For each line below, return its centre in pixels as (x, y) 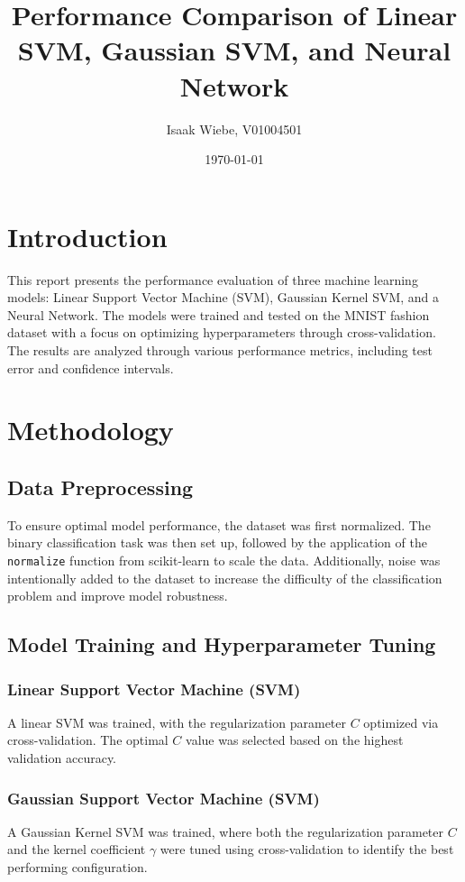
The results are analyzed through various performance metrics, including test (220, 350)
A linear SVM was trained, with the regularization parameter (177, 722)
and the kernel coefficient (77, 849)
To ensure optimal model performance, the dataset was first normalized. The (219, 524)
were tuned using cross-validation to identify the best (307, 849)
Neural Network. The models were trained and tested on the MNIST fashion (219, 314)
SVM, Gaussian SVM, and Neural (234, 50)
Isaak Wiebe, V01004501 (234, 129)
